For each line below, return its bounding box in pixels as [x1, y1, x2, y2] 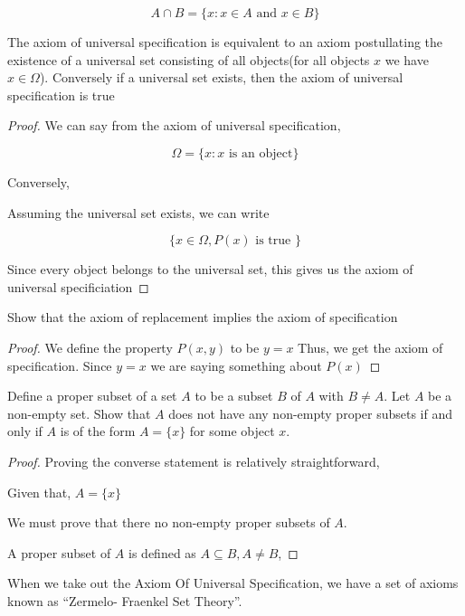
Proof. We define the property [7, 337, 173, 356]
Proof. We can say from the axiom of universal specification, [7, 116, 341, 135]
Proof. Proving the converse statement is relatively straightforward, [7, 451, 380, 470]
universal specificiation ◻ [7, 277, 149, 296]
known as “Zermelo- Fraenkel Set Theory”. [7, 591, 242, 610]
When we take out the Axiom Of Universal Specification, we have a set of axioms [7, 573, 459, 592]
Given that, [7, 482, 71, 501]
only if [7, 422, 43, 441]
